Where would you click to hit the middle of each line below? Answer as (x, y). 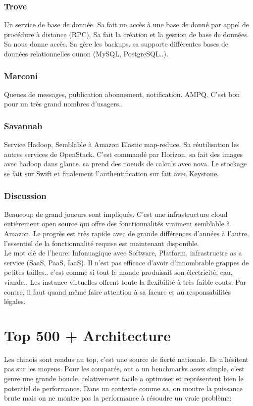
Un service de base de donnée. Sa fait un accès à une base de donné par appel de (127, 25)
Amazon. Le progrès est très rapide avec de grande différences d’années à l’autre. (127, 233)
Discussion (25, 195)
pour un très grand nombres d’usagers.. (64, 104)
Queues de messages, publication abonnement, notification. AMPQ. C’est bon (122, 94)
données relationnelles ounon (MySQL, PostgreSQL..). (86, 53)
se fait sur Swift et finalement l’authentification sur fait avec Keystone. (111, 173)
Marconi (21, 76)
